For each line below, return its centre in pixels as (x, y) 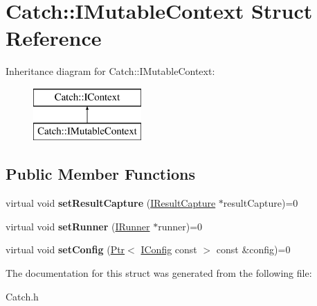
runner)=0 (180, 226)
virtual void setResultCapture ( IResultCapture (111, 203)
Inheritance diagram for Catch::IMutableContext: (110, 71)
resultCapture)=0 (261, 203)
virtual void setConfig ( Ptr (65, 249)
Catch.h (22, 296)
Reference (54, 38)
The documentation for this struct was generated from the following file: (159, 273)
